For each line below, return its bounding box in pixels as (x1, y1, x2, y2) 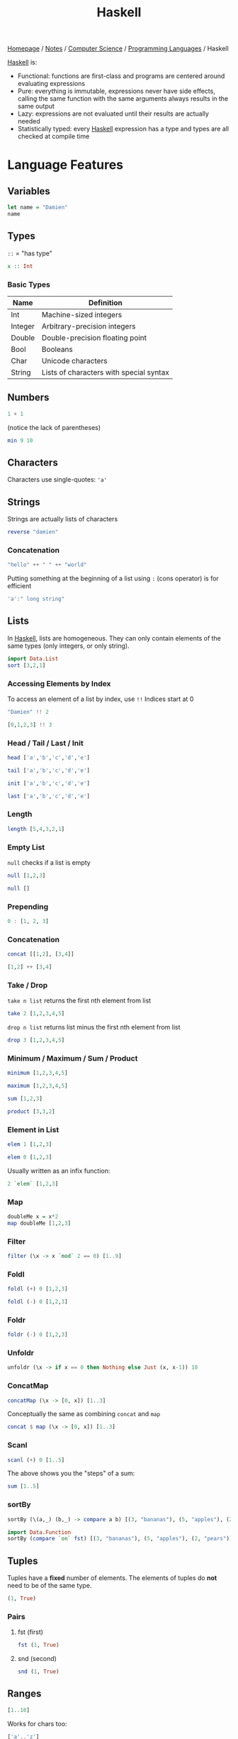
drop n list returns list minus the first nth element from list (7, 1023, 181, 1032)
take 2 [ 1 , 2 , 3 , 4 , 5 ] (7, 1010, 65, 1017)
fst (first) (17, 1628, 44, 1636)
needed (17, 117, 40, 126)
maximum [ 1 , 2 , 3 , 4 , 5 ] (7, 1083, 69, 1090)
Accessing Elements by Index (7, 678, 111, 688)
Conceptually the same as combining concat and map (7, 1410, 161, 1418)
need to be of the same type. (7, 1581, 92, 1590)
